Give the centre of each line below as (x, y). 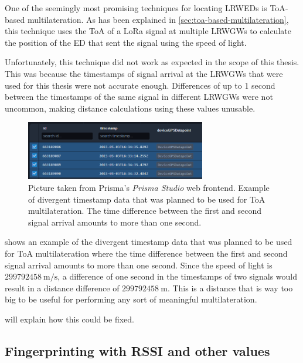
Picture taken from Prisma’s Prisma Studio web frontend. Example (149, 187)
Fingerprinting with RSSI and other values (137, 350)
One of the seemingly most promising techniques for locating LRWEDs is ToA (145, 8)
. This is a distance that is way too (230, 288)
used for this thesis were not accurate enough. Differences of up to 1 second (140, 85)
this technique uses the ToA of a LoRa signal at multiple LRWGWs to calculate (148, 31)
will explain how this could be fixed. (69, 319)
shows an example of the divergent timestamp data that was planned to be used (149, 242)
